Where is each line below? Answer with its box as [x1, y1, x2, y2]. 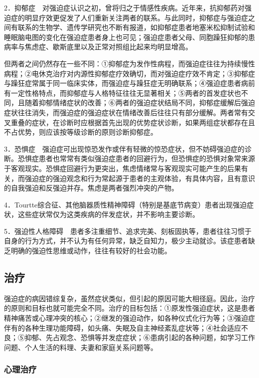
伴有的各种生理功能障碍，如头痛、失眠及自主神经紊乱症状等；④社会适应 [4, 322, 241, 333]
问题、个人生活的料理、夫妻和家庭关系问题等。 [4, 342, 157, 352]
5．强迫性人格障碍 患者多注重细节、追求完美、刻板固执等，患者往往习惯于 [4, 225, 252, 236]
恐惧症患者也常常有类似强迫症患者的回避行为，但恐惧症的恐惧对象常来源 [17, 153, 255, 164]
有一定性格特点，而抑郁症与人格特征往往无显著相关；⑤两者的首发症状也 [4, 87, 241, 98]
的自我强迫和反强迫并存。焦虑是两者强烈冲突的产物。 [4, 183, 178, 193]
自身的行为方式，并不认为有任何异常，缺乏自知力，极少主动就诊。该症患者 [4, 235, 248, 246]
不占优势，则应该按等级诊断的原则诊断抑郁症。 [4, 127, 157, 137]
